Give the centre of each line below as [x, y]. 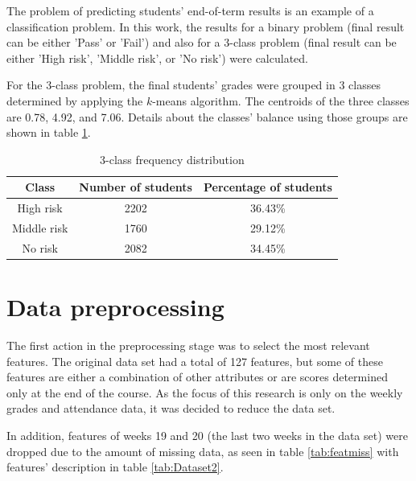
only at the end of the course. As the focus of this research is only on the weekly [205, 392]
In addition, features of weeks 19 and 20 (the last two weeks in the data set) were [207, 436]
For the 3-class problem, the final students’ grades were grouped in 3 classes [194, 85]
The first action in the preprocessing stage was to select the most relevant [188, 345]
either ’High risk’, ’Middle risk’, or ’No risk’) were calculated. [157, 58]
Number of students [136, 187]
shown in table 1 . [49, 132]
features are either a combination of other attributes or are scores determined [197, 377]
